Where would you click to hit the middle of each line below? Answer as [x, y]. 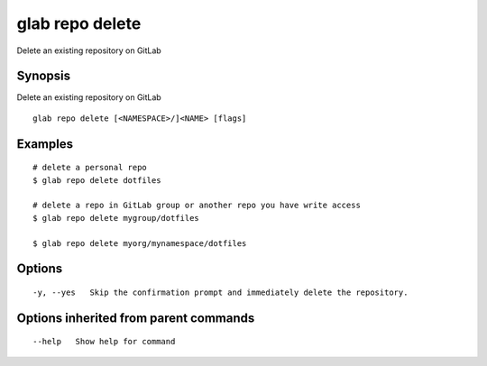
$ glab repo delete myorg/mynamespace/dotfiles [140, 243]
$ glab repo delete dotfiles [97, 180]
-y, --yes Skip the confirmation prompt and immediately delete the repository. [221, 293]
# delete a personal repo [90, 168]
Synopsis [44, 76]
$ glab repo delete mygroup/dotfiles [116, 218]
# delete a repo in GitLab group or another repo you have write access [197, 206]
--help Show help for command [104, 342]
